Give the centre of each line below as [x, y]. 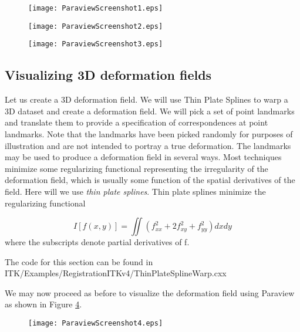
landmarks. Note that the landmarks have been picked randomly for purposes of [149, 133]
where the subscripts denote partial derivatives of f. [97, 242]
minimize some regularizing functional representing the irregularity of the [136, 168]
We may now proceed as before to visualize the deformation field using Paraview [150, 292]
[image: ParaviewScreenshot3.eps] [96, 44]
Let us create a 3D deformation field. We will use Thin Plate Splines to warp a [146, 99]
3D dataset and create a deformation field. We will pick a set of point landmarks [150, 111]
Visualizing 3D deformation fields [108, 75]
